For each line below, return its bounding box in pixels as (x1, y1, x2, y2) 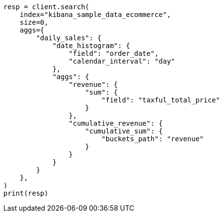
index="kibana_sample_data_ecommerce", (19, 11, 171, 18)
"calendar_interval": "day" (68, 57, 175, 65)
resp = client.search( (3, 3, 90, 11)
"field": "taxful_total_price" (101, 96, 220, 104)
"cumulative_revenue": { (68, 119, 163, 127)
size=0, (19, 18, 48, 26)
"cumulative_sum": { (85, 127, 163, 135)
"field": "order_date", (68, 50, 159, 57)
